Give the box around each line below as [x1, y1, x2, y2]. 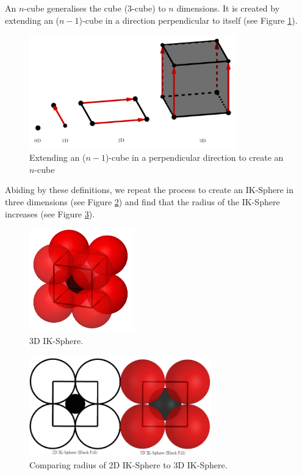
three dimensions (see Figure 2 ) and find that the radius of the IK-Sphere [5, 195, 280, 208]
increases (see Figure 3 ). [5, 207, 95, 220]
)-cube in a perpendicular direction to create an [105, 151, 284, 164]
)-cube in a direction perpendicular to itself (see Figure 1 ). [79, 13, 298, 26]
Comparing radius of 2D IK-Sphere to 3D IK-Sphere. [29, 458, 228, 471]
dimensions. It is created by [176, 2, 280, 14]
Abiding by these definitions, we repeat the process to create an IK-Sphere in [5, 183, 293, 196]
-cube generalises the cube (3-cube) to [24, 2, 166, 14]
